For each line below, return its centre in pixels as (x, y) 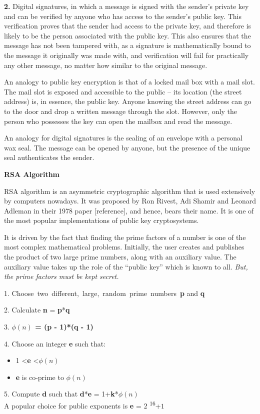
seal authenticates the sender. (49, 157)
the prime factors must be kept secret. (61, 276)
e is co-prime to (40, 377)
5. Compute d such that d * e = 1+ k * (61, 394)
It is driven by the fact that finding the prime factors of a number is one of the (125, 237)
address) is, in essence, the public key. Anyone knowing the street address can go (128, 101)
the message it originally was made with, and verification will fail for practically (126, 55)
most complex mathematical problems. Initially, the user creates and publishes (124, 247)
